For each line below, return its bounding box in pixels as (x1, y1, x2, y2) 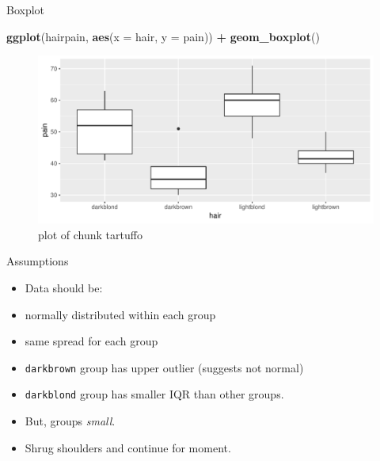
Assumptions (6, 253, 69, 269)
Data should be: (25, 279, 103, 295)
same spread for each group (25, 333, 158, 349)
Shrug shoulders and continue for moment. (25, 439, 231, 455)
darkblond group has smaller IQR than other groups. (25, 386, 284, 402)
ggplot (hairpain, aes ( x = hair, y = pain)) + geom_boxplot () (6, 28, 320, 44)
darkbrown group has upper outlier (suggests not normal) (25, 359, 304, 375)
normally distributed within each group (25, 306, 216, 322)
